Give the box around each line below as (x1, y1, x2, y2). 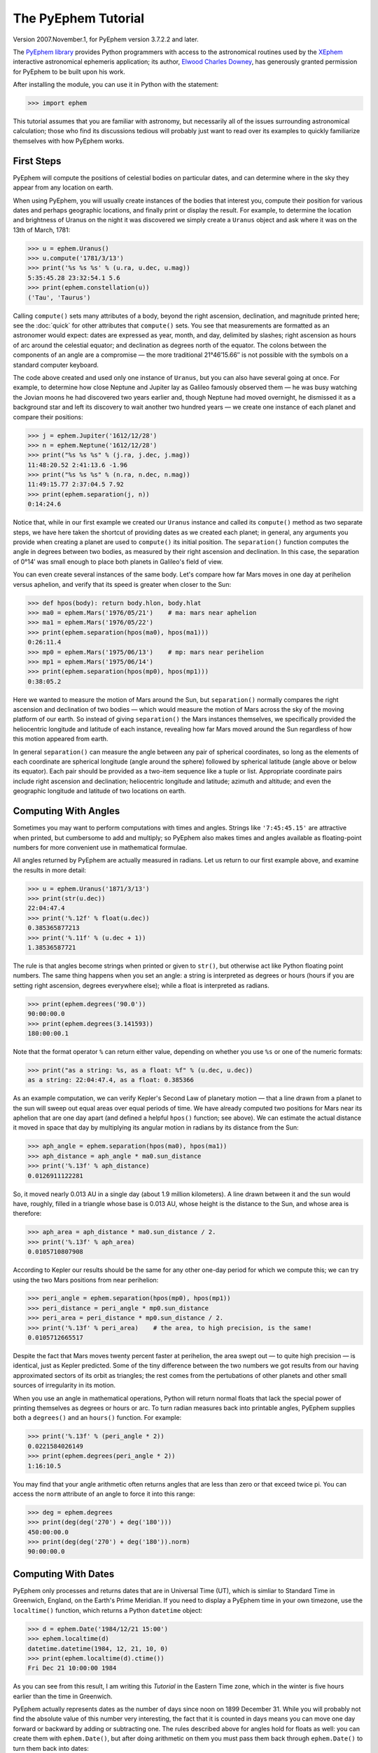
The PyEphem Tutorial (13, 11, 145, 26)
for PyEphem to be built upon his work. (13, 67, 125, 76)
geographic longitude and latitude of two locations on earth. (13, 787, 186, 795)
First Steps (13, 155, 62, 167)
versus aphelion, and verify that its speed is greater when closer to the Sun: (13, 580, 231, 588)
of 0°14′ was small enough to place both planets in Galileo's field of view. (13, 557, 223, 566)
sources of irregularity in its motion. (13, 1381, 115, 1390)
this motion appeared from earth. (13, 735, 108, 743)
